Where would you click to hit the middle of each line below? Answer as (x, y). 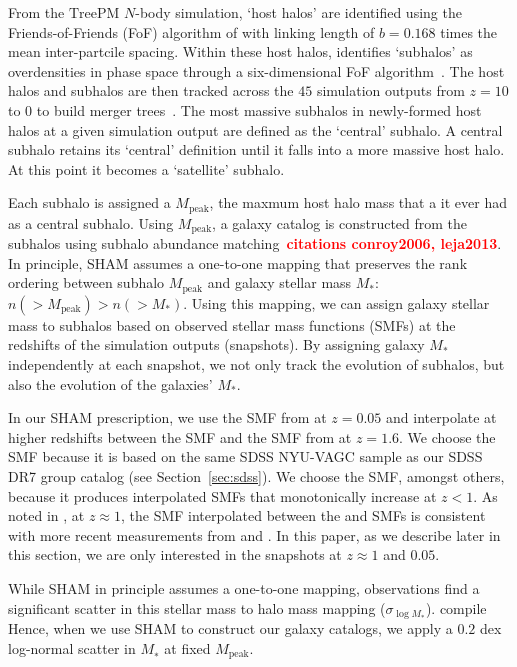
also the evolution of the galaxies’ (110, 383)
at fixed (187, 647)
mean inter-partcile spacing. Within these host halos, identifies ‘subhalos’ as (240, 51)
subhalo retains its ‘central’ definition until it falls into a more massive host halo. (256, 149)
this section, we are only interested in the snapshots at (175, 554)
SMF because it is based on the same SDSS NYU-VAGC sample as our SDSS (245, 456)
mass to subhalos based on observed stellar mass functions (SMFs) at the (232, 324)
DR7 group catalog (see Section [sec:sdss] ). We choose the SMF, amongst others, (256, 476)
